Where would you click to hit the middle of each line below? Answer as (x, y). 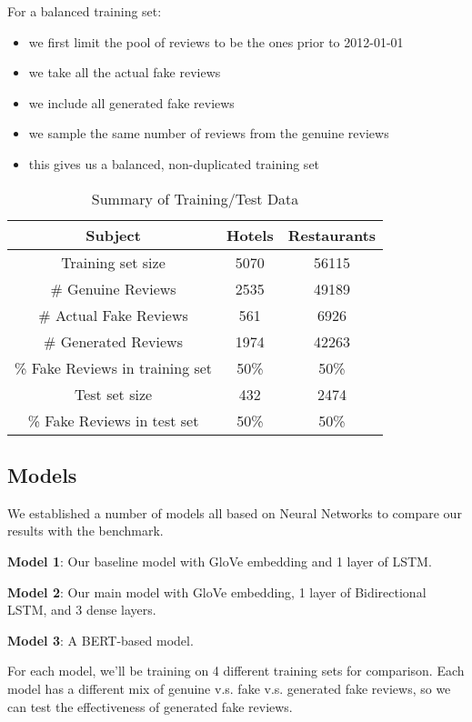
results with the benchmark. (85, 531)
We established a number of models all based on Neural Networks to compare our (235, 512)
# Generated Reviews (113, 341)
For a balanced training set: (85, 11)
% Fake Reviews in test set (113, 420)
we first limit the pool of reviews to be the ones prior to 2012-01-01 (216, 41)
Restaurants (332, 235)
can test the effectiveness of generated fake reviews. (150, 706)
